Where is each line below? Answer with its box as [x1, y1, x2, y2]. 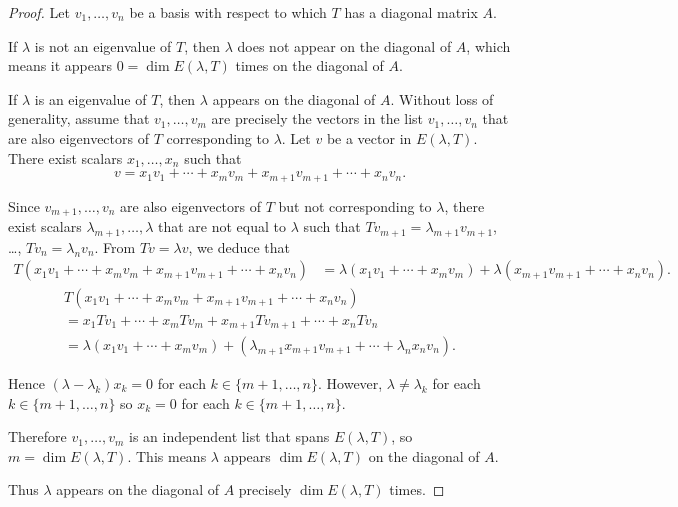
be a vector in [326, 127, 412, 148]
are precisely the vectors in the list [211, 108, 424, 129]
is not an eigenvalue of [34, 35, 172, 56]
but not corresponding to [278, 195, 432, 216]
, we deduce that [188, 236, 291, 257]
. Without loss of [390, 88, 494, 109]
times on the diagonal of [235, 55, 384, 76]
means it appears [8, 55, 113, 76]
